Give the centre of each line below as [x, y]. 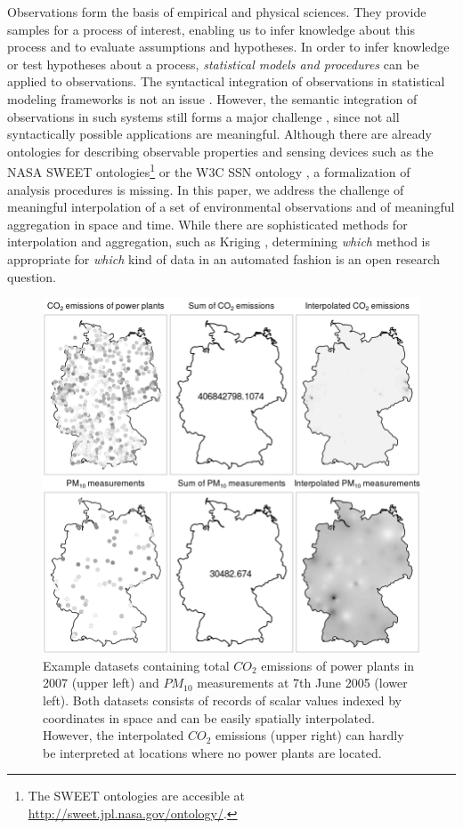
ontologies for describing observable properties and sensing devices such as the [220, 151]
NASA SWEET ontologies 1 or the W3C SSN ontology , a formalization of [209, 170]
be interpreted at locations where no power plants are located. [212, 752]
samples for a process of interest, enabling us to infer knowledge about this [211, 29]
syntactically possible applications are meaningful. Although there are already [219, 134]
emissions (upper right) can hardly [310, 735]
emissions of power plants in [338, 665]
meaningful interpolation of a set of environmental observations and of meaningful [231, 207]
